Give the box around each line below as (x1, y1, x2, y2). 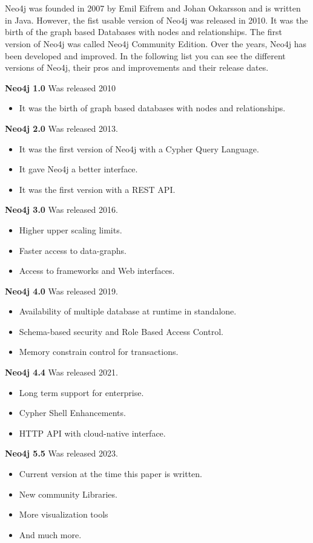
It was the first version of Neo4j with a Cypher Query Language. (19, 142, 259, 155)
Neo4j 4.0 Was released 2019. (5, 284, 118, 297)
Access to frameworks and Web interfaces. (19, 264, 175, 277)
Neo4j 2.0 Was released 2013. (5, 122, 118, 134)
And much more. (19, 528, 82, 541)
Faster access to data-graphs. (19, 244, 127, 256)
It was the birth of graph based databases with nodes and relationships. (19, 102, 286, 114)
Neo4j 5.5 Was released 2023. (5, 447, 118, 460)
